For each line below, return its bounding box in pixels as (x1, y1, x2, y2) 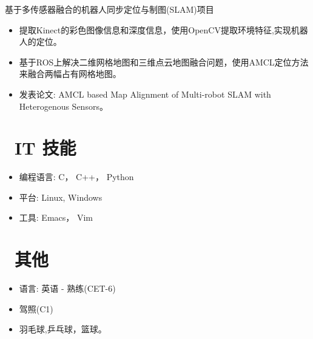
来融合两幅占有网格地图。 (19, 67, 121, 80)
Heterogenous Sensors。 (19, 99, 108, 112)
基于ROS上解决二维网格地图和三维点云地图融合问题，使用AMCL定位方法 (19, 55, 309, 68)
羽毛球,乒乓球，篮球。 (19, 323, 107, 335)
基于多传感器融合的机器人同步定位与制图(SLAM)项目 (5, 3, 214, 15)
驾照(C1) (19, 302, 53, 315)
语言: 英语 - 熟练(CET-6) (19, 282, 116, 295)
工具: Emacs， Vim (19, 211, 93, 224)
